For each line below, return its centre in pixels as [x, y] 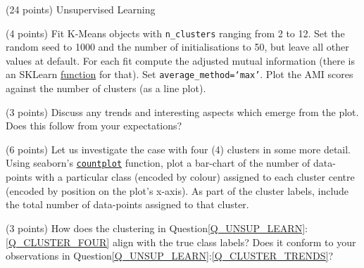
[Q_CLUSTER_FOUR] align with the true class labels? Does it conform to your [181, 242]
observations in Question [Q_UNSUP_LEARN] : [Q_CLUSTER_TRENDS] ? [170, 256]
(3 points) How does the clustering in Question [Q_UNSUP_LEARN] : [157, 228]
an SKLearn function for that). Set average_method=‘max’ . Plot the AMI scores [180, 74]
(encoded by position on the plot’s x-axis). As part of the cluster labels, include [177, 190]
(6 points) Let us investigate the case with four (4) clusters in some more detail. [178, 149]
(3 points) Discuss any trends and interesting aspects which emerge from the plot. [182, 111]
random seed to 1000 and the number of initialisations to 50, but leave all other [177, 47]
